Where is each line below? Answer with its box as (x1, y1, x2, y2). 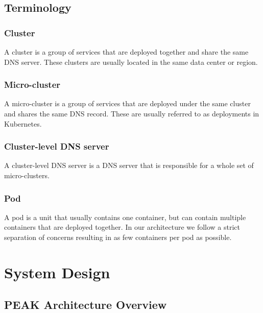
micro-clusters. (4, 170, 50, 180)
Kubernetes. (4, 118, 42, 129)
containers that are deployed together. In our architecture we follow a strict (4, 222, 241, 232)
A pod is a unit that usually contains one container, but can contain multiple (4, 211, 246, 222)
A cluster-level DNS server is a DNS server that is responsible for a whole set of (4, 160, 254, 171)
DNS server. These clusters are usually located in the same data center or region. (4, 56, 258, 67)
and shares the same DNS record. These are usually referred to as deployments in (4, 108, 259, 118)
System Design (4, 261, 110, 282)
